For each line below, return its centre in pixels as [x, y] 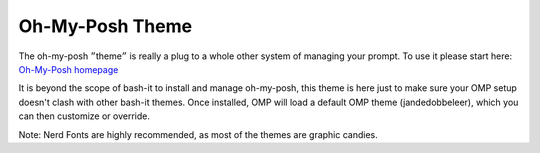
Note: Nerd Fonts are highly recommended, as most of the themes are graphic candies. [198, 134]
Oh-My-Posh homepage [68, 69]
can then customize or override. [84, 116]
